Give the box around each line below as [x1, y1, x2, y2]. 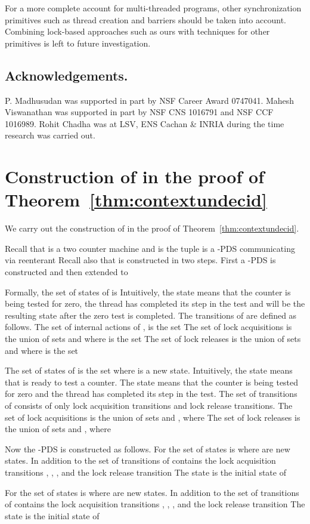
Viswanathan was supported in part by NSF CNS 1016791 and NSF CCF [5, 106, 274, 118]
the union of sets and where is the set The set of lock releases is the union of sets [5, 332, 301, 345]
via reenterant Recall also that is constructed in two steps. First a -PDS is [5, 254, 276, 266]
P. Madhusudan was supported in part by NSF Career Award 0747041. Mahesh [5, 94, 294, 106]
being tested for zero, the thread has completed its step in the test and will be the [5, 297, 305, 310]
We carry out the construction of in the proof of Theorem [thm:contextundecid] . [5, 222, 299, 235]
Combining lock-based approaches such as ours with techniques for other [5, 25, 270, 38]
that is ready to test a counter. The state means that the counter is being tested [5, 375, 299, 388]
